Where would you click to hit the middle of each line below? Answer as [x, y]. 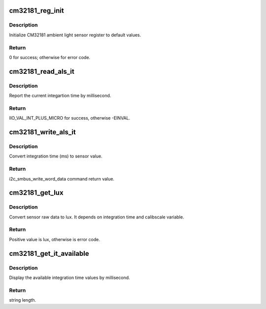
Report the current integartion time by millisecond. [60, 95]
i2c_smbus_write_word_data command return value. [62, 179]
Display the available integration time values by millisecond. [69, 278]
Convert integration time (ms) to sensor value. [56, 156]
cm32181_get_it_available [49, 253]
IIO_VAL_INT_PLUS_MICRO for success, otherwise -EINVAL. [70, 118]
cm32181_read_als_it [42, 71]
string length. [23, 300]
